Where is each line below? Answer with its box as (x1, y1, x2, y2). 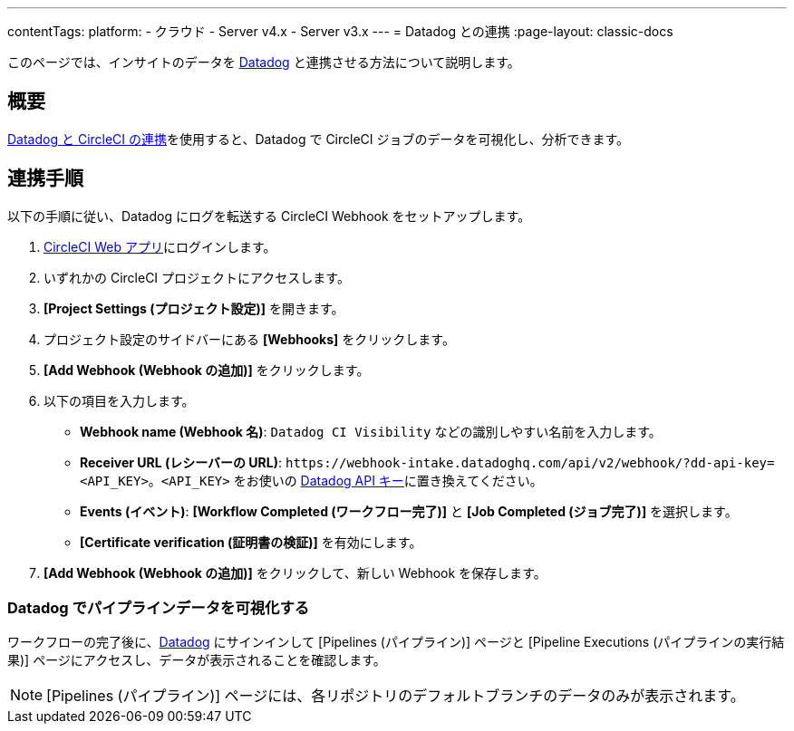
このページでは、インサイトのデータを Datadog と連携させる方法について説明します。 (7, 54, 520, 70)
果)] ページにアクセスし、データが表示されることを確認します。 (7, 652, 386, 668)
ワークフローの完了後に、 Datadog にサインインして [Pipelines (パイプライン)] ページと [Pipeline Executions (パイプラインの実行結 (7, 634, 785, 650)
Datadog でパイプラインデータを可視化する (7, 599, 310, 618)
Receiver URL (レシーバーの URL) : (80, 454, 283, 470)
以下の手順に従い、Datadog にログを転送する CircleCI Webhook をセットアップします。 (7, 207, 531, 224)
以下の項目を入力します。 (44, 392, 195, 409)
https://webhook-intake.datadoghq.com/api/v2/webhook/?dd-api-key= (285, 455, 775, 470)
